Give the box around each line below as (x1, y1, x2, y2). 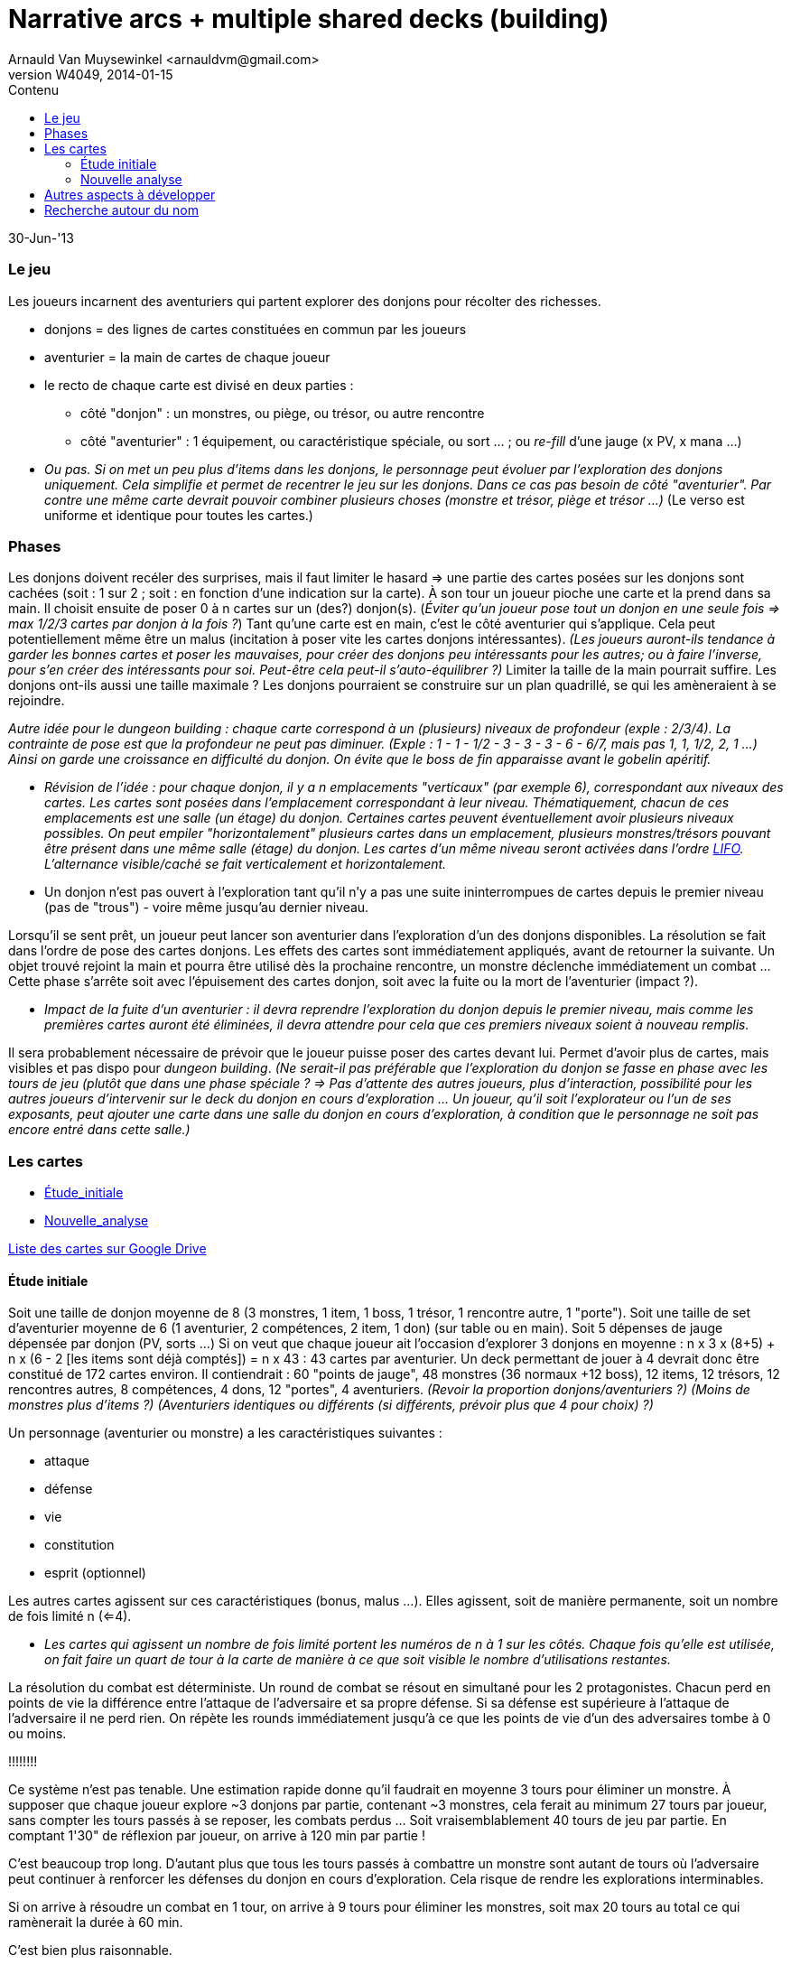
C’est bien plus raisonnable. (8, 1942, 172, 1959)
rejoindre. (8, 693, 65, 709)
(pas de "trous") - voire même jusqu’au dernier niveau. (44, 899, 369, 916)
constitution (44, 1537, 115, 1553)
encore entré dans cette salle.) (8, 1122, 191, 1138)
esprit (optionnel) (44, 1565, 146, 1581)
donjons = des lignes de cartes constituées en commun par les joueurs (44, 321, 467, 337)
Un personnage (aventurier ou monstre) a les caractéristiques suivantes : (8, 1425, 442, 1441)
